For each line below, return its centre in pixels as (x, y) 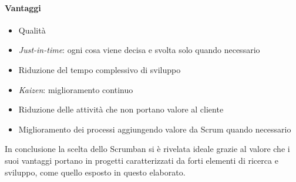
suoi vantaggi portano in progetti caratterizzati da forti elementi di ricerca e (142, 160)
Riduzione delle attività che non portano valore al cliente (121, 109)
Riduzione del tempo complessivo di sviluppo (100, 69)
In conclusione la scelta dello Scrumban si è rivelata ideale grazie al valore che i (147, 149)
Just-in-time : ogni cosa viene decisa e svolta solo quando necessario (139, 50)
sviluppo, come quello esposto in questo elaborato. (95, 172)
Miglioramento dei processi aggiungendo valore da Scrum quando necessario (155, 129)
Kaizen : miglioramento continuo (76, 89)
